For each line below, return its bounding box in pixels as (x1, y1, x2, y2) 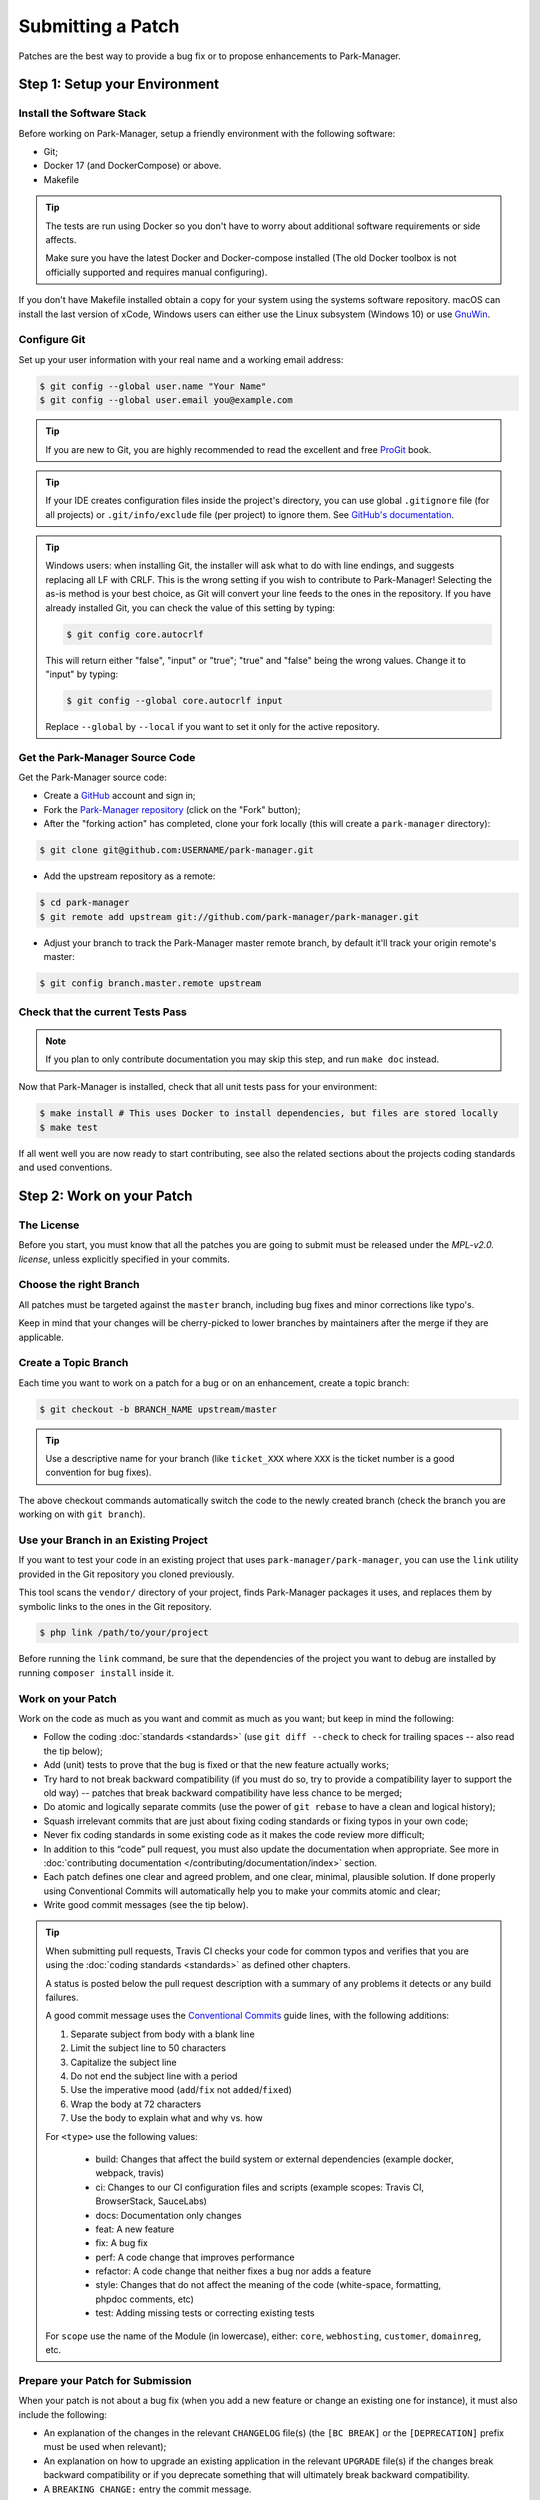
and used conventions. (18, 1161, 113, 1174)
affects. (45, 234, 77, 246)
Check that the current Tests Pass (18, 1005, 187, 1019)
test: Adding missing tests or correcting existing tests (95, 2307, 315, 2319)
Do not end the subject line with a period (70, 2070, 238, 2082)
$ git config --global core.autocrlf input (66, 695, 284, 706)
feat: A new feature (95, 2223, 175, 2235)
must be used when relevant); (43, 2441, 167, 2453)
